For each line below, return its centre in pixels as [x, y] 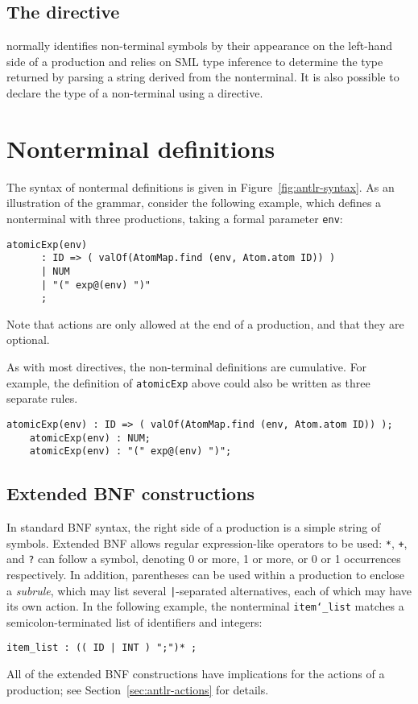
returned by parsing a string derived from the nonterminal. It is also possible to [203, 77]
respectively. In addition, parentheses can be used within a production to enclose [206, 574]
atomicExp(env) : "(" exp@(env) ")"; [130, 451]
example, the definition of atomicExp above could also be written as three [188, 382]
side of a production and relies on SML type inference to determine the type [195, 61]
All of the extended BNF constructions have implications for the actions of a [196, 674]
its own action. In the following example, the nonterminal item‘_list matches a [205, 606]
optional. [28, 340]
